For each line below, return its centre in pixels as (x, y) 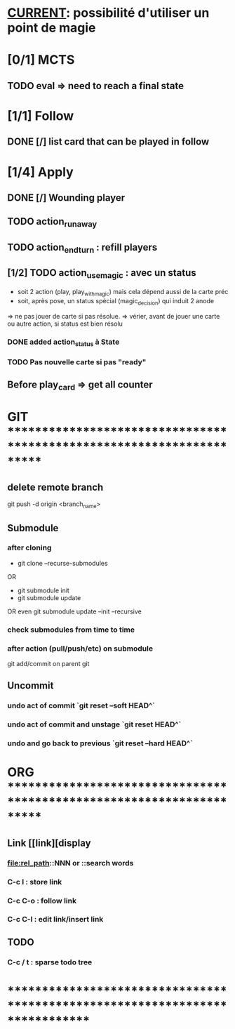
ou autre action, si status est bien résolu (65, 324)
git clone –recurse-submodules (62, 563)
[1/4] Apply (40, 172)
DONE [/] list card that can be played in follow (108, 142)
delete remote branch (55, 487)
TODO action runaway (52, 223)
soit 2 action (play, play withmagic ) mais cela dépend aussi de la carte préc (123, 293)
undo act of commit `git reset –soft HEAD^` (81, 705)
